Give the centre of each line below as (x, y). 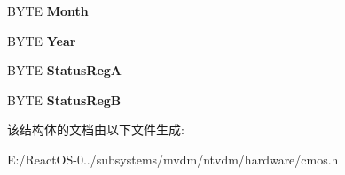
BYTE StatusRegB (64, 99)
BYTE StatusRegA (64, 70)
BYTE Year (42, 40)
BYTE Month (48, 11)
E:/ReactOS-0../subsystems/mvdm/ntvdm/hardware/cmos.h (173, 159)
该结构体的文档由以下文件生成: (96, 129)
